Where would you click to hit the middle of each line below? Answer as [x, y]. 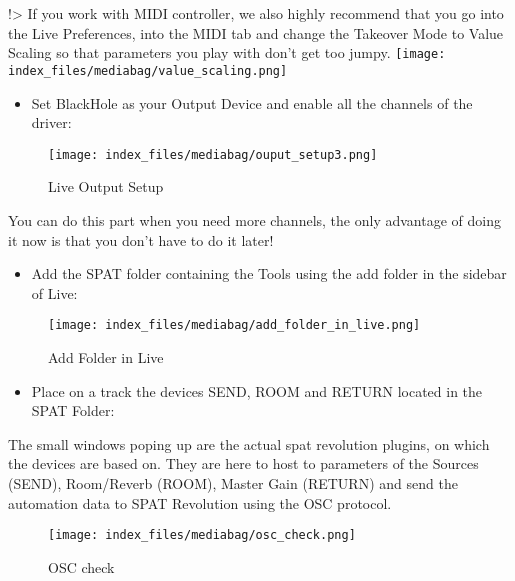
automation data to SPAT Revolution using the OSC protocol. [200, 502]
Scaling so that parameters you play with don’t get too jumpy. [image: [227, 52]
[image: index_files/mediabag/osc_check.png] [202, 535]
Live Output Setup [106, 186]
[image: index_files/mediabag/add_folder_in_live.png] [234, 325]
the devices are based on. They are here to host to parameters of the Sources [243, 463]
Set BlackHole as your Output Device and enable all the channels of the [252, 102]
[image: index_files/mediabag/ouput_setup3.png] [213, 154]
